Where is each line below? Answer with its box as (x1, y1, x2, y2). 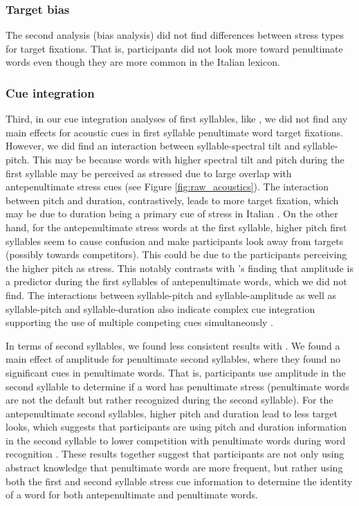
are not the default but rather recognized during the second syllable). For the (6, 392, 333, 407)
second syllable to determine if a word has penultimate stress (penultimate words (6, 379, 349, 393)
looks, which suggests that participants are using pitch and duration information (6, 419, 347, 434)
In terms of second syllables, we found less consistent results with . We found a (6, 338, 340, 352)
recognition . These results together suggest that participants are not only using (6, 446, 344, 461)
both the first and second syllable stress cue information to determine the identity (6, 473, 353, 488)
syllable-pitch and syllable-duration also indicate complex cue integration (6, 301, 315, 316)
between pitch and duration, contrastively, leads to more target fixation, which (6, 192, 339, 207)
